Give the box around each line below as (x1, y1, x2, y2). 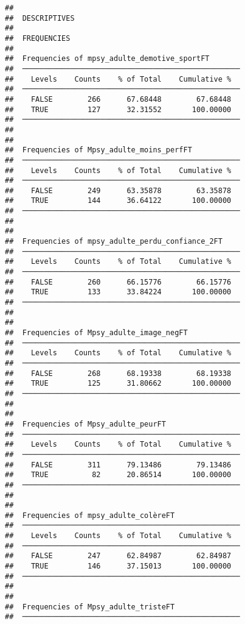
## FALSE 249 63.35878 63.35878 (5, 186, 232, 195)
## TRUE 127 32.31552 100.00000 (5, 105, 232, 114)
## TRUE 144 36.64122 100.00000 (5, 196, 232, 205)
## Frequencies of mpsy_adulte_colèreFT (5, 511, 175, 520)
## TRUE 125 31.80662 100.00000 (5, 379, 232, 388)
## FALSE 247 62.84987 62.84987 (5, 551, 232, 561)
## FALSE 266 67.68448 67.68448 (5, 94, 232, 104)
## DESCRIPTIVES (5, 13, 75, 23)
